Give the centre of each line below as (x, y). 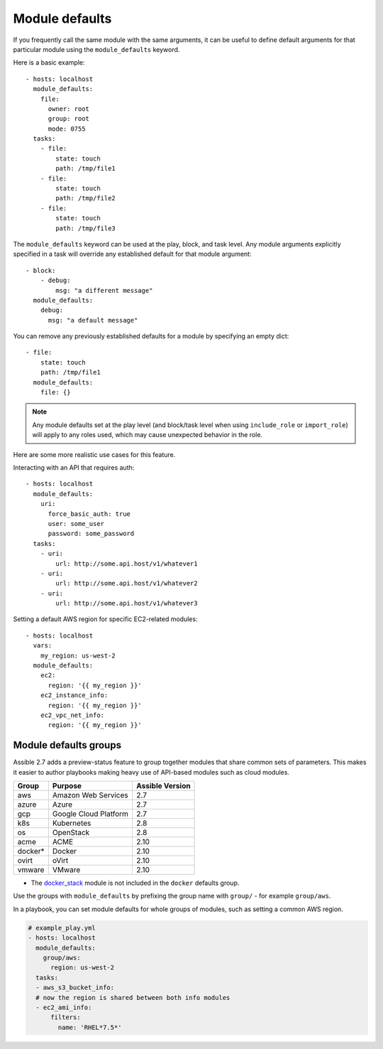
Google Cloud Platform (90, 814)
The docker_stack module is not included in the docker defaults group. (135, 883)
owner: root (69, 109)
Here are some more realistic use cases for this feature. (94, 454)
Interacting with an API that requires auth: (74, 468)
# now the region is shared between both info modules (133, 997)
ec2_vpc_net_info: (72, 715)
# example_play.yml (62, 928)
